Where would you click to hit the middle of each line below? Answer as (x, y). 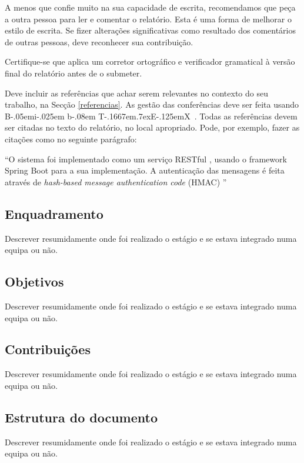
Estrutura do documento (81, 417)
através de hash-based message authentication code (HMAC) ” (116, 181)
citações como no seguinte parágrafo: (71, 139)
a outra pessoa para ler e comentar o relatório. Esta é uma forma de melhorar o (148, 19)
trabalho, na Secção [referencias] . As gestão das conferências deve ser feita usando (152, 104)
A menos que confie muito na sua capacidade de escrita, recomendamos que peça (150, 7)
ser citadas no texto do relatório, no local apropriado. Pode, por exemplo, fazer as (152, 127)
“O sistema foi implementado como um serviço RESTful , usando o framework (146, 159)
